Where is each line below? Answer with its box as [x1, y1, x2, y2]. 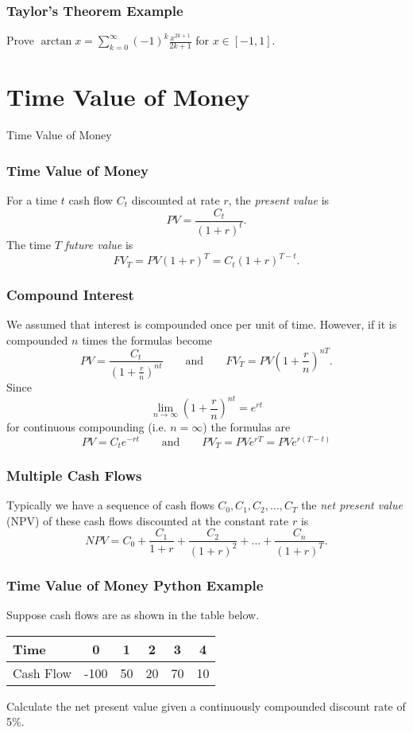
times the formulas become [82, 331, 213, 348]
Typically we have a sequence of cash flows [6, 497, 214, 513]
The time [6, 236, 51, 252]
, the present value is [228, 191, 330, 208]
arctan [41, 36, 72, 48]
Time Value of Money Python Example [6, 575, 264, 595]
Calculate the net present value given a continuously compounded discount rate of [6, 697, 406, 714]
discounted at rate [131, 191, 220, 208]
